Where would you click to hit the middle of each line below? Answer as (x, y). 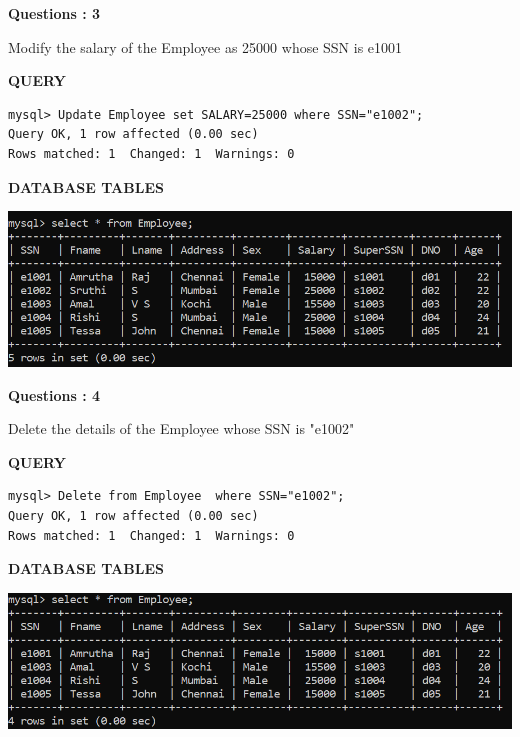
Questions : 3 (54, 13)
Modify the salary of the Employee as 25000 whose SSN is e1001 (205, 46)
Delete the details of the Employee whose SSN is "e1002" (181, 428)
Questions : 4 (54, 394)
